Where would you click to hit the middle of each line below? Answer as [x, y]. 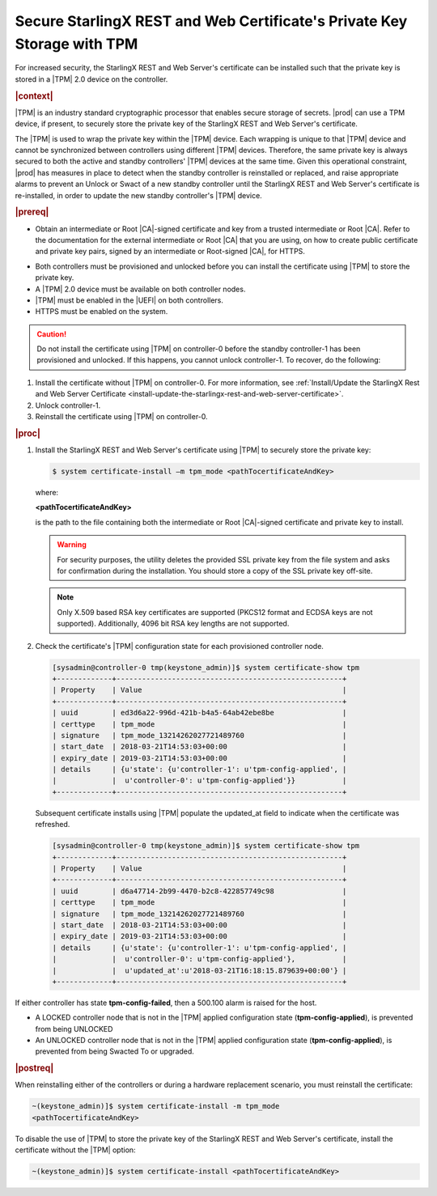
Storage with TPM [76, 44]
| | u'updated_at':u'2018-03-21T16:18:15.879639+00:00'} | [199, 970]
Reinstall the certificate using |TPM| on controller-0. [121, 417]
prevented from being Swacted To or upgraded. [115, 1051]
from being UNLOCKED [74, 1028]
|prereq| [32, 212]
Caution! [52, 334]
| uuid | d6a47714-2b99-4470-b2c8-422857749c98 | [199, 891]
